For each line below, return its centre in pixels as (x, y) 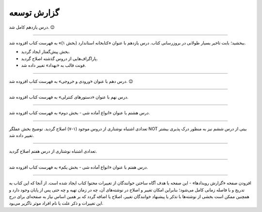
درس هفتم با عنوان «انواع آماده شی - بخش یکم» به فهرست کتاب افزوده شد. (78, 167)
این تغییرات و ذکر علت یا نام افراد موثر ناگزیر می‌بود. (56, 203)
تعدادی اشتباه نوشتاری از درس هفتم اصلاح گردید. (53, 151)
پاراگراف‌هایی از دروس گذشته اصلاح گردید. (59, 59)
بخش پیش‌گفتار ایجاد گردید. (46, 52)
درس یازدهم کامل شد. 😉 (32, 27)
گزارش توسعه (34, 13)
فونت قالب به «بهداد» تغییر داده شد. (54, 65)
